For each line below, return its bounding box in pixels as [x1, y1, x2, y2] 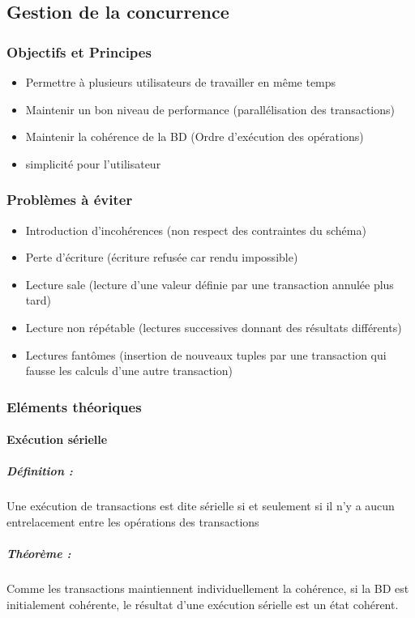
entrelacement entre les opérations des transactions [6, 513, 259, 530]
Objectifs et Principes [6, 41, 152, 62]
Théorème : [6, 545, 71, 562]
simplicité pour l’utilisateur [25, 155, 161, 172]
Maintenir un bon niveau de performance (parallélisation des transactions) [25, 100, 395, 117]
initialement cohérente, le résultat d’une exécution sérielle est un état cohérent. [6, 595, 399, 612]
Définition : [6, 462, 73, 479]
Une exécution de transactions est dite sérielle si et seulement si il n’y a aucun [6, 497, 395, 514]
